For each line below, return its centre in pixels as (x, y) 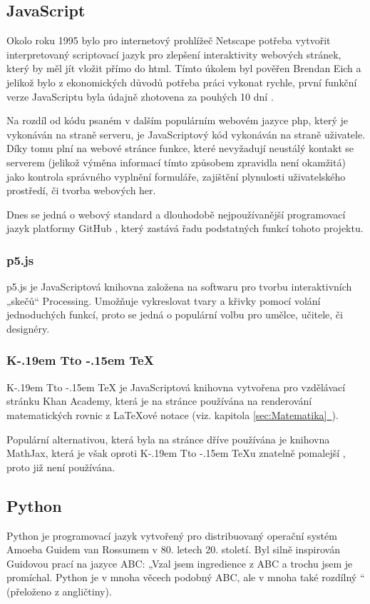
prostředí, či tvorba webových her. (81, 190)
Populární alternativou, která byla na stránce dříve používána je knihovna (168, 439)
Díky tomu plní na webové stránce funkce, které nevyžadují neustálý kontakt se (180, 148)
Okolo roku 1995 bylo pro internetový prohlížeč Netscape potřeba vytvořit (169, 40)
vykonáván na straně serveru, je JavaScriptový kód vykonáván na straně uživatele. (186, 134)
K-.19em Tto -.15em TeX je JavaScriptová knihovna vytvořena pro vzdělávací (176, 387)
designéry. (28, 328)
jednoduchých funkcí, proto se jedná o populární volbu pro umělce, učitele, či (175, 314)
